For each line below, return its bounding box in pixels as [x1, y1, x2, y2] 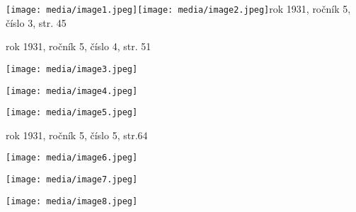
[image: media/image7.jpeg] [6, 175, 138, 185]
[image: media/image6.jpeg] [6, 153, 138, 163]
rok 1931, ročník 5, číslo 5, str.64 [6, 127, 148, 142]
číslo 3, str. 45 [6, 15, 67, 30]
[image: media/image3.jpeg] [6, 64, 138, 74]
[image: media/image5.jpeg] [6, 107, 138, 118]
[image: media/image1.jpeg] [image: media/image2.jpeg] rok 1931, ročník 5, [6, 1, 351, 16]
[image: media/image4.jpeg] [6, 86, 138, 96]
